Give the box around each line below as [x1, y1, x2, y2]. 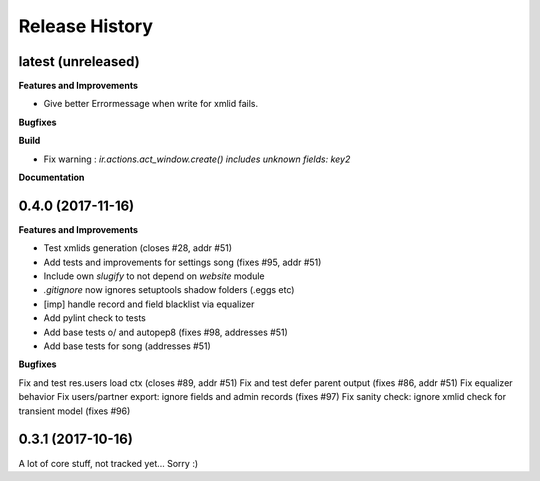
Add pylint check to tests [43, 312, 147, 324]
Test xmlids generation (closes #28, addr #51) [43, 242, 233, 254]
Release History [18, 15, 154, 37]
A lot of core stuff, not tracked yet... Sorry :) [18, 457, 199, 469]
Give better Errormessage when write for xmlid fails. [43, 98, 259, 110]
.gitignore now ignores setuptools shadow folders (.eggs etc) [43, 284, 295, 296]
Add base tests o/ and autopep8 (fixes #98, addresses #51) [43, 326, 289, 338]
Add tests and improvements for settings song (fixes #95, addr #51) [43, 256, 322, 268]
